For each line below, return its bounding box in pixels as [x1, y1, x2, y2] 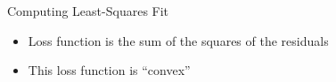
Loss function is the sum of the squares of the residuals [28, 31, 329, 49]
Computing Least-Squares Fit [7, 2, 169, 19]
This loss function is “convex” [28, 61, 191, 79]
